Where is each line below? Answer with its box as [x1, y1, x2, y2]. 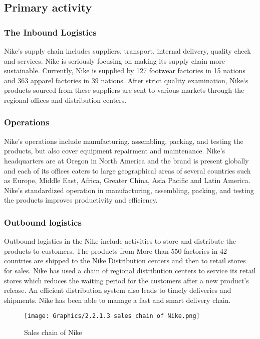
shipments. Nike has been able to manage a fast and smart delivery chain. [4, 294, 231, 305]
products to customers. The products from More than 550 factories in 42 [4, 245, 227, 256]
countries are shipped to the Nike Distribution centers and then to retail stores [4, 255, 246, 266]
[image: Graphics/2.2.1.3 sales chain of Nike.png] [24, 312, 200, 320]
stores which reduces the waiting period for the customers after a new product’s [4, 275, 249, 285]
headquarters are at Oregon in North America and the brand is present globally [4, 155, 249, 165]
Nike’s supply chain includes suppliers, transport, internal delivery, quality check [4, 46, 251, 56]
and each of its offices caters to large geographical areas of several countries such [4, 165, 251, 176]
